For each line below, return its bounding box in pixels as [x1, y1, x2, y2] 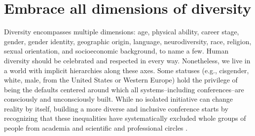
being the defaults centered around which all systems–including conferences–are [4, 84, 244, 94]
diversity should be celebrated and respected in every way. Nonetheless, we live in [4, 55, 251, 65]
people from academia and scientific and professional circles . [4, 123, 188, 133]
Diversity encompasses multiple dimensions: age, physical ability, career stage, [4, 27, 239, 37]
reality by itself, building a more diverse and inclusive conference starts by [4, 103, 228, 113]
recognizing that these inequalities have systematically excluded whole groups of [4, 113, 246, 123]
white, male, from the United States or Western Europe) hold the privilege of [4, 75, 238, 85]
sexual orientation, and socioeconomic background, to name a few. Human [4, 46, 229, 56]
